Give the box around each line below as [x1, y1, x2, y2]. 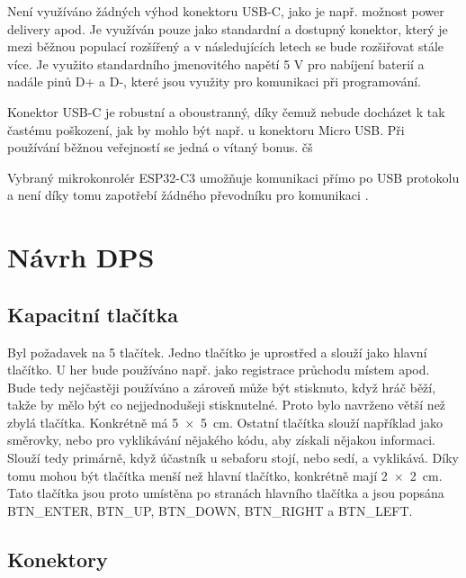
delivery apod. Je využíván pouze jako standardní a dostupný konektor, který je [7, 19, 448, 38]
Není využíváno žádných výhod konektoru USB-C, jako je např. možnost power [7, 2, 444, 20]
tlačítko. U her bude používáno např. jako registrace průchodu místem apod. [7, 360, 430, 379]
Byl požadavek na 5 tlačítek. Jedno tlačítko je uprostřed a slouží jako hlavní [7, 342, 427, 361]
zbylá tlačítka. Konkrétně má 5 [7, 412, 179, 431]
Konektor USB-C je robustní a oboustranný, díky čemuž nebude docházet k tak [7, 102, 445, 121]
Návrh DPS [7, 239, 155, 275]
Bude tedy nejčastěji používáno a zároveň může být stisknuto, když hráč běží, [7, 377, 436, 396]
